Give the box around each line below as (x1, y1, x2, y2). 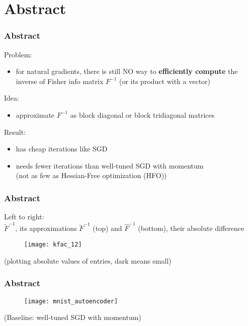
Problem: (4, 49, 32, 59)
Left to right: (4, 211, 44, 222)
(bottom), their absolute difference (138, 223, 244, 233)
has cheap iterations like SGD (16, 143, 108, 154)
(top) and (93, 223, 122, 233)
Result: (4, 126, 26, 137)
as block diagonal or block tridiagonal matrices (70, 109, 215, 120)
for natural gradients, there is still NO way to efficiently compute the (16, 66, 238, 76)
